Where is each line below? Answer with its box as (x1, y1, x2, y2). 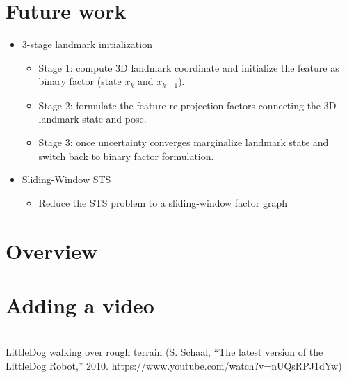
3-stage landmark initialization (22, 37, 152, 52)
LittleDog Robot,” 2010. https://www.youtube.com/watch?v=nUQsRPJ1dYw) (6, 359, 342, 373)
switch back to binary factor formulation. (38, 148, 214, 163)
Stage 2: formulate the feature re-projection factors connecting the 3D (38, 97, 337, 112)
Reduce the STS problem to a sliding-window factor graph (38, 195, 287, 210)
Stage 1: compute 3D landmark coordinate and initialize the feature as (38, 60, 339, 74)
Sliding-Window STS (22, 172, 111, 187)
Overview (6, 236, 98, 265)
